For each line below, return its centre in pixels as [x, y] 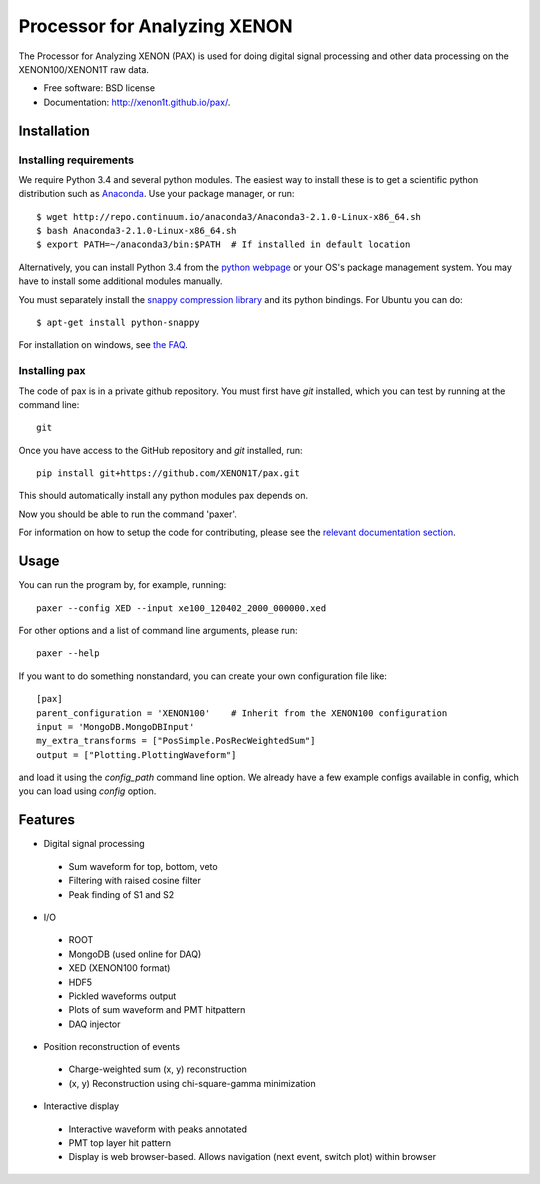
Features [46, 820]
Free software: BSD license [99, 88]
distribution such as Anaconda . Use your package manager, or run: [156, 194]
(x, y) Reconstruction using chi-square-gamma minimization [192, 1083]
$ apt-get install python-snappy [118, 322]
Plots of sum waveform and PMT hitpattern [157, 1010]
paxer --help [68, 653]
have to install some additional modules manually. [121, 281]
